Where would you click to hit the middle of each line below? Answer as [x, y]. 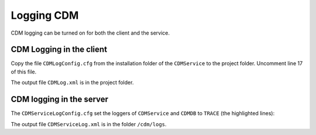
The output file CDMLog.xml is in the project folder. [72, 83]
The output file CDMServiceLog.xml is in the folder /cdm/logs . [89, 124]
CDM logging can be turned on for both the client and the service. [90, 33]
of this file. [24, 72]
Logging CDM [45, 15]
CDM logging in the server [59, 99]
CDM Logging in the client [59, 50]
